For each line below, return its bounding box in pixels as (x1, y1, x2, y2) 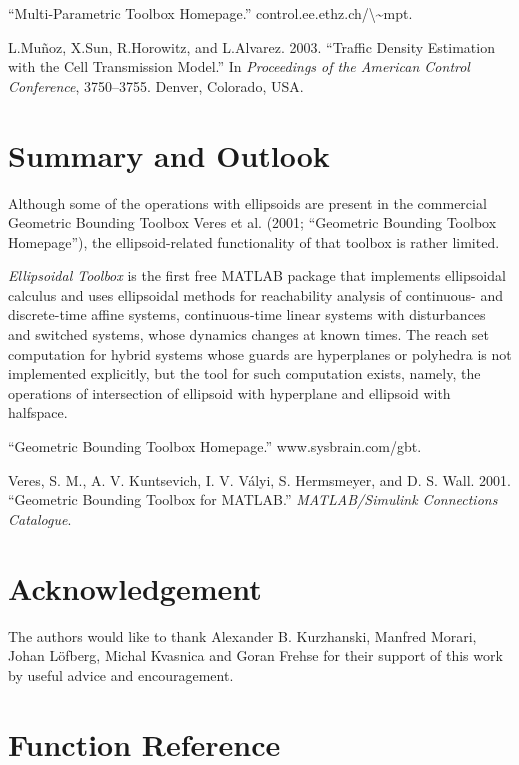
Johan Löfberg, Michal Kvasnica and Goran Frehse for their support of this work (8, 645, 503, 666)
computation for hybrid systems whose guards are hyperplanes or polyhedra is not (8, 343, 512, 364)
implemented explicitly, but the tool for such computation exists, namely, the (8, 363, 481, 384)
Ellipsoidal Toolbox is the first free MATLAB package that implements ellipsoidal (8, 265, 506, 286)
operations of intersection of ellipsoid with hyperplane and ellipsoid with (8, 382, 451, 403)
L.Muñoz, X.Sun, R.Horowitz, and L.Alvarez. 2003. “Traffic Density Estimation (8, 36, 495, 57)
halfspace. (8, 402, 68, 423)
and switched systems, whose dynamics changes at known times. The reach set (8, 324, 489, 345)
